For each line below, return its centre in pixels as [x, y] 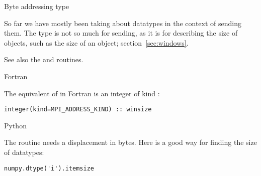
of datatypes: [24, 152]
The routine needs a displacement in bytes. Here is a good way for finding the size [130, 142]
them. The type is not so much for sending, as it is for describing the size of [121, 33]
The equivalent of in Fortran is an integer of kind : [82, 93]
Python [15, 125]
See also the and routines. [44, 59]
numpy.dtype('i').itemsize [49, 168]
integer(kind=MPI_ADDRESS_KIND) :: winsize [78, 110]
